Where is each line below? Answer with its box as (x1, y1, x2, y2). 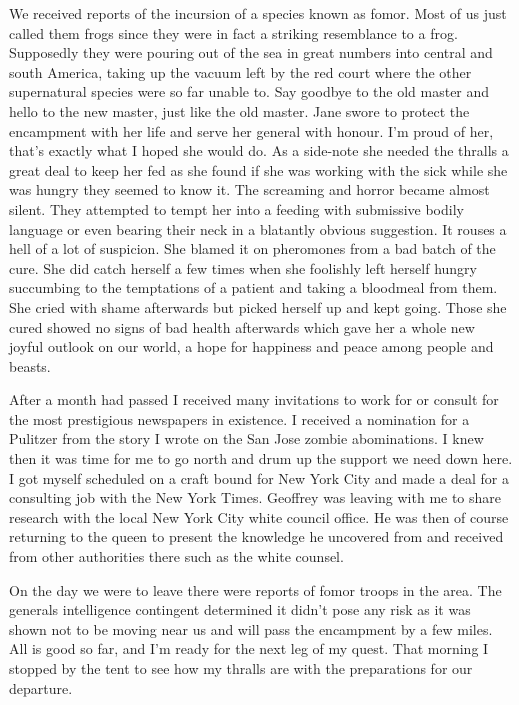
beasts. (9, 355, 51, 376)
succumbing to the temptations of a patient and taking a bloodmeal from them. (9, 277, 498, 298)
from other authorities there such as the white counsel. (9, 546, 344, 567)
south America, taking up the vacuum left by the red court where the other (9, 61, 472, 82)
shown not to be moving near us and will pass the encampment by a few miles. (9, 618, 493, 639)
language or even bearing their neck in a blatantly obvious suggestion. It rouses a (9, 218, 507, 239)
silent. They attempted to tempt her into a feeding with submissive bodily (9, 198, 464, 219)
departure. (9, 677, 73, 698)
